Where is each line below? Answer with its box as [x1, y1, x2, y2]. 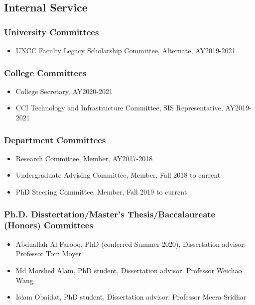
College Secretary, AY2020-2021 [15, 86, 113, 96]
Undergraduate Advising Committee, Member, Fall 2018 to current [15, 170, 221, 180]
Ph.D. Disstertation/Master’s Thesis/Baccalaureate [4, 207, 216, 220]
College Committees [4, 66, 87, 79]
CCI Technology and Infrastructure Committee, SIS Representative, [15, 102, 223, 113]
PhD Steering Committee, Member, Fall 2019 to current [15, 187, 187, 197]
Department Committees [4, 133, 106, 146]
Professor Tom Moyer [15, 248, 81, 259]
